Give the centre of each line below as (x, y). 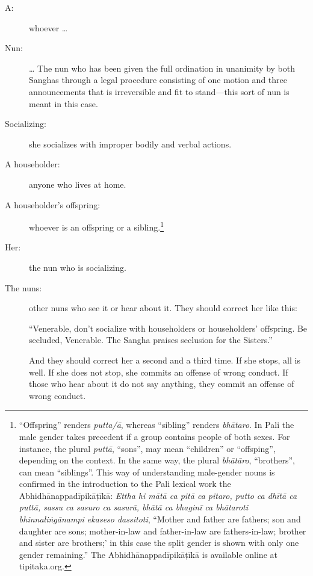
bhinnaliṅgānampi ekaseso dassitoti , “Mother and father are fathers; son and (160, 519)
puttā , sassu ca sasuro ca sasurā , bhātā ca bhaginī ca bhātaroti (134, 507)
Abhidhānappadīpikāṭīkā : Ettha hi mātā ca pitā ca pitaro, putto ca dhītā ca (158, 495)
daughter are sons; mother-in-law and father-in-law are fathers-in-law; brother (163, 531)
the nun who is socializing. (78, 267)
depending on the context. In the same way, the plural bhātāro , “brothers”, (157, 460)
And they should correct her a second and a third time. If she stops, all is (165, 360)
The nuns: (23, 287)
